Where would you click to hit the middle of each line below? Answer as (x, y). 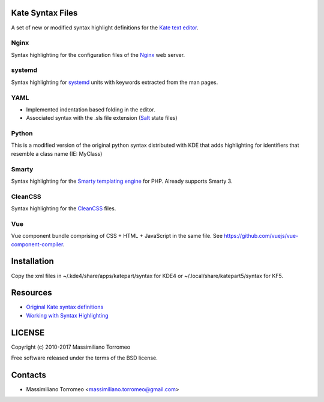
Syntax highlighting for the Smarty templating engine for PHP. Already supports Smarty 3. (122, 181)
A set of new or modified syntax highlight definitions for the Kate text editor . (105, 28)
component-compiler (37, 244)
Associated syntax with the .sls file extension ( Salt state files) (102, 118)
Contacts (29, 375)
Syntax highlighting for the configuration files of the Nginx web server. (98, 55)
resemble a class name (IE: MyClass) (57, 153)
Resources (31, 293)
